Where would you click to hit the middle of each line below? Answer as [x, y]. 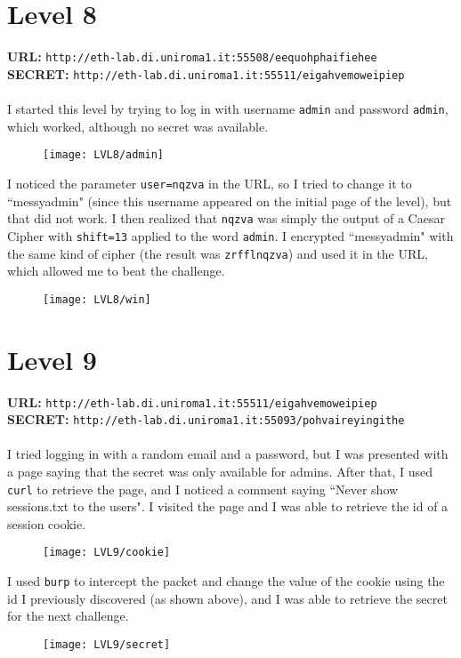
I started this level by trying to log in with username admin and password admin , [228, 109]
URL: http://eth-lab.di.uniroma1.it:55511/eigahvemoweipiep [192, 401]
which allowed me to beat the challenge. [116, 271]
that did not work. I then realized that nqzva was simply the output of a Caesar [226, 218]
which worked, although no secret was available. [138, 126]
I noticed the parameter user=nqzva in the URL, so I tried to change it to [210, 183]
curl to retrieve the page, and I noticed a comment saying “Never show [203, 489]
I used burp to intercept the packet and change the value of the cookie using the [226, 581]
